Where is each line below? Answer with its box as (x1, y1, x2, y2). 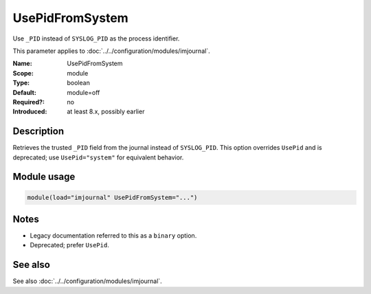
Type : (12, 79, 30, 87)
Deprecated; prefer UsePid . (30, 241, 109, 249)
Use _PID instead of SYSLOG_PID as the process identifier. (12, 34, 180, 43)
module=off (67, 88, 100, 96)
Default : (12, 88, 37, 96)
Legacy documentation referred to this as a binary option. (30, 231, 197, 240)
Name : (12, 59, 32, 68)
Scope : (12, 69, 34, 77)
